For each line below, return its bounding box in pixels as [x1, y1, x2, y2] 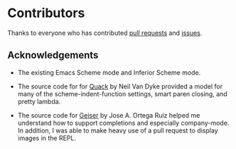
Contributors [7, 5, 85, 21]
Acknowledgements [7, 49, 99, 61]
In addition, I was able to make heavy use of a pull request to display [17, 126, 218, 135]
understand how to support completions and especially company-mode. [17, 118, 230, 127]
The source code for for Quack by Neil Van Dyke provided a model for [17, 82, 222, 91]
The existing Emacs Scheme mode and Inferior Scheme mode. [17, 68, 201, 76]
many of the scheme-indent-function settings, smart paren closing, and [17, 89, 227, 98]
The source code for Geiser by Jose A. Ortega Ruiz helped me [17, 111, 200, 119]
